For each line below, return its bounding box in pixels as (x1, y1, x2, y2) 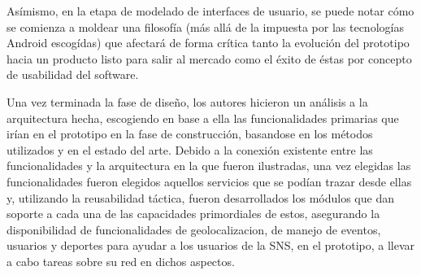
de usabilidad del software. (7, 66, 139, 83)
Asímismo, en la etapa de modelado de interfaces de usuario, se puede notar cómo (7, 2, 414, 19)
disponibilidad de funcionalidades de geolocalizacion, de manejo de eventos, (7, 220, 381, 238)
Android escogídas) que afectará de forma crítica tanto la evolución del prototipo (7, 34, 410, 51)
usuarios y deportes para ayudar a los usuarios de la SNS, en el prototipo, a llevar (7, 237, 415, 254)
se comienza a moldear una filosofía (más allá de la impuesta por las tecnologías (7, 18, 404, 35)
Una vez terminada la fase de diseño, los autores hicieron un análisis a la (7, 93, 368, 110)
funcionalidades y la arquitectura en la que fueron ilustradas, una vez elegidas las (7, 157, 411, 174)
